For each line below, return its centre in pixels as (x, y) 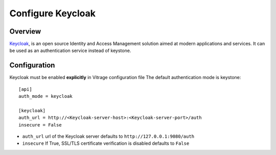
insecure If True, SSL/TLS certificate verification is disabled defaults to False (106, 143)
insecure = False (40, 125)
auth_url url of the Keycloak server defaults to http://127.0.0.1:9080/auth (108, 136)
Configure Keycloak (52, 13)
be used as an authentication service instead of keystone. (70, 50)
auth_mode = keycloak (45, 96)
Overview (25, 31)
